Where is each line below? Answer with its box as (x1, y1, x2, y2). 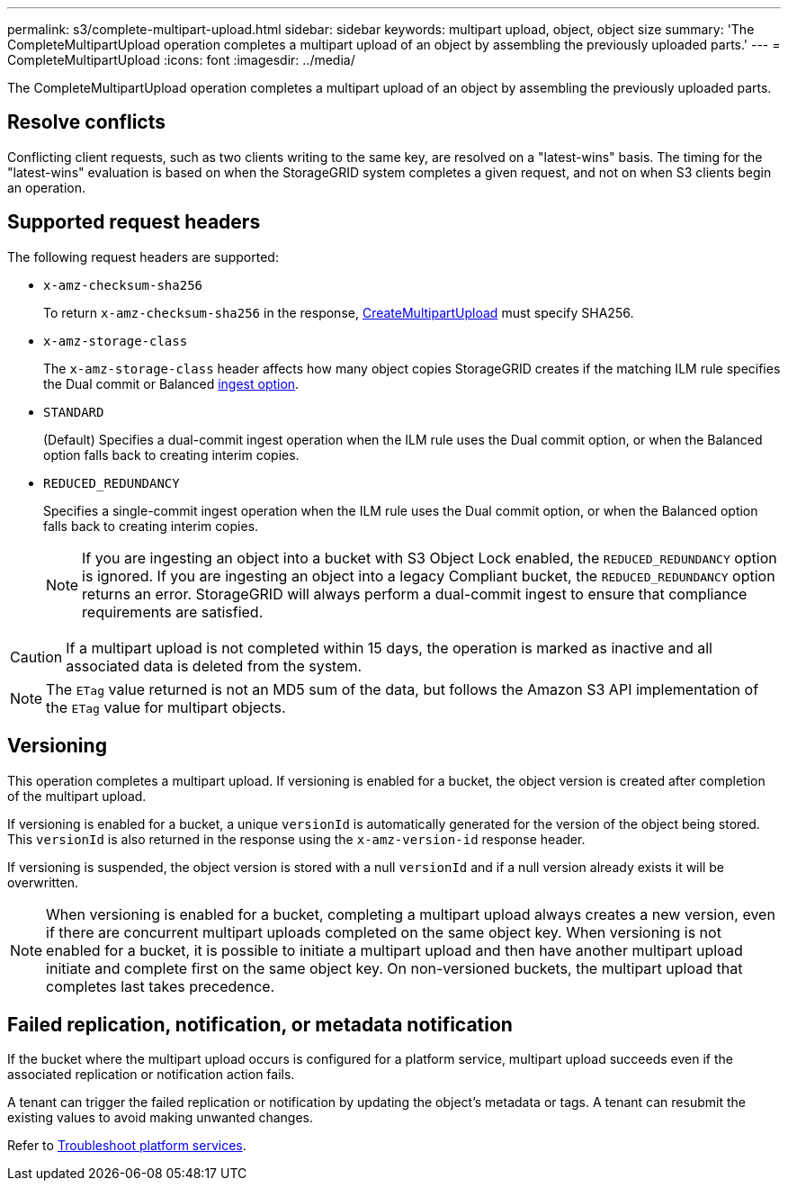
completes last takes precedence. (46, 976, 275, 995)
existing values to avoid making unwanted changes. (7, 1110, 314, 1126)
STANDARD (43, 404, 104, 419)
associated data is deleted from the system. (66, 656, 363, 675)
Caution (10, 647, 63, 666)
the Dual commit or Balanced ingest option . (43, 375, 300, 391)
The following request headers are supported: (7, 248, 279, 265)
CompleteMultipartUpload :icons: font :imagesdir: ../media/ (7, 52, 355, 67)
